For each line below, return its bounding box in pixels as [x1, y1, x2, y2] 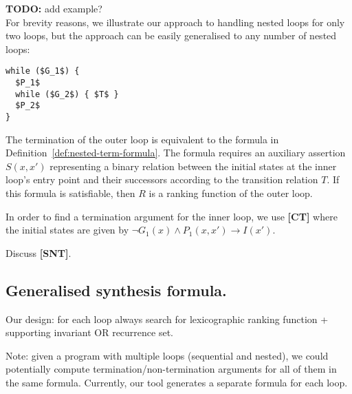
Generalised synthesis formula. [5, 279, 227, 300]
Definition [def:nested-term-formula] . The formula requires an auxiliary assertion [5, 145, 346, 160]
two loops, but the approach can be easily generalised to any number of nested [5, 28, 337, 43]
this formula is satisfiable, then [5, 186, 135, 200]
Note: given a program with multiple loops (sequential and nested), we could [5, 348, 329, 362]
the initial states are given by [5, 222, 129, 237]
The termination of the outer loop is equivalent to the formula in [5, 132, 279, 146]
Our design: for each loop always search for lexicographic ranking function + [5, 311, 329, 326]
